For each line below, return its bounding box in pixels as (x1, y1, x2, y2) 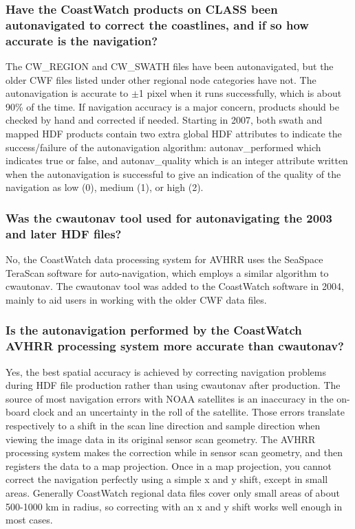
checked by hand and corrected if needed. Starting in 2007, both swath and (6, 113, 323, 127)
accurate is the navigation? (6, 32, 158, 49)
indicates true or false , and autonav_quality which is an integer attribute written (6, 153, 348, 168)
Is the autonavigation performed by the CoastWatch (6, 322, 302, 339)
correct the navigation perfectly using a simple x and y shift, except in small (6, 472, 328, 486)
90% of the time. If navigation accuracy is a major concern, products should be (6, 99, 339, 113)
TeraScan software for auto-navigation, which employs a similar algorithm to (6, 265, 329, 280)
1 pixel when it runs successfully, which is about (138, 86, 342, 100)
